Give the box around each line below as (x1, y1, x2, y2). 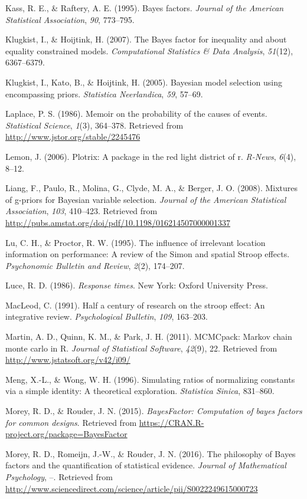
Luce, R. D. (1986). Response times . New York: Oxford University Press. (5, 279, 268, 291)
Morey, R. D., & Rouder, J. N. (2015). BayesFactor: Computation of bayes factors (5, 405, 302, 417)
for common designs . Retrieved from (5, 416, 137, 428)
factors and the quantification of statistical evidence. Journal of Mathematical (5, 459, 286, 471)
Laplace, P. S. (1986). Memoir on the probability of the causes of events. (5, 107, 267, 120)
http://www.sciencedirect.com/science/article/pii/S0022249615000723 (5, 482, 258, 494)
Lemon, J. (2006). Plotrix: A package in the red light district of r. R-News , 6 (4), (5, 150, 296, 162)
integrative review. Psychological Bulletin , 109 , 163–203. (5, 310, 208, 323)
